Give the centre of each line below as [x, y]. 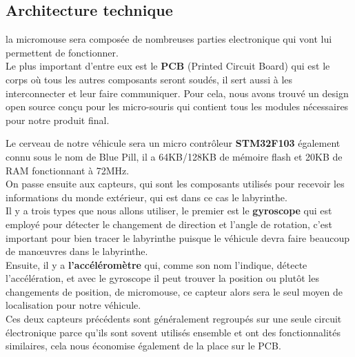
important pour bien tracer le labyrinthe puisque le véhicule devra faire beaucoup [177, 237]
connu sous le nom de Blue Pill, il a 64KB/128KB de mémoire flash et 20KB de [174, 156]
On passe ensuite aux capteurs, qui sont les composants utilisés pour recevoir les [175, 184]
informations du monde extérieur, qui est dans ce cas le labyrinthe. [146, 197]
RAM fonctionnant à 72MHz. [68, 170]
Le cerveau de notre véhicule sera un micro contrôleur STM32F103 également [173, 143]
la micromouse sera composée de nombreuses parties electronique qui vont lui [169, 39]
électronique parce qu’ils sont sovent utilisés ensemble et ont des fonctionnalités [173, 332]
